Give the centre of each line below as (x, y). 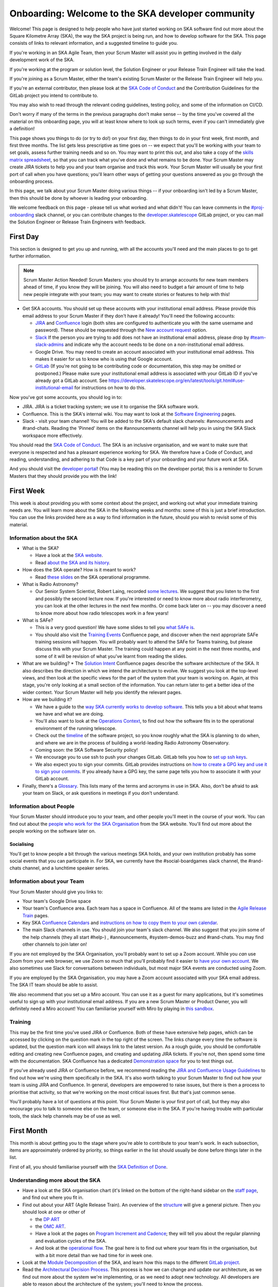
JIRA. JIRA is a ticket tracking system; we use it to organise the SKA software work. (111, 407)
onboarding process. (32, 181)
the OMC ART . (50, 1226)
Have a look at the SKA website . (69, 555)
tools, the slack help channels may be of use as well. (65, 1116)
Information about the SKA (44, 538)
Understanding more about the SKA (55, 1180)
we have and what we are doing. (70, 714)
